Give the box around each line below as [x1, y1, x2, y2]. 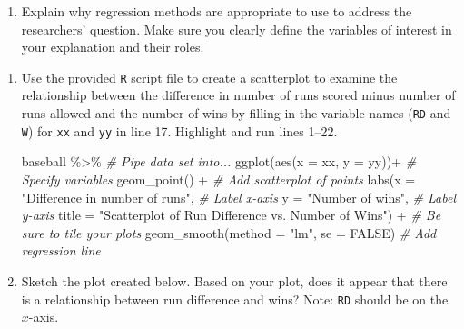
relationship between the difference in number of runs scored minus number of [21, 85, 456, 105]
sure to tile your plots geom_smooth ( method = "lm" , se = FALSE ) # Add [21, 223, 437, 242]
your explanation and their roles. [21, 37, 204, 56]
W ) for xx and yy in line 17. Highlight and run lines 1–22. [21, 121, 338, 140]
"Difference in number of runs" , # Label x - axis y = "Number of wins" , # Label [21, 187, 457, 206]
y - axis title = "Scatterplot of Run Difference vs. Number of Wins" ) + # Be [21, 205, 441, 224]
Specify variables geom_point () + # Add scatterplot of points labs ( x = [21, 169, 416, 188]
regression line [21, 241, 101, 260]
